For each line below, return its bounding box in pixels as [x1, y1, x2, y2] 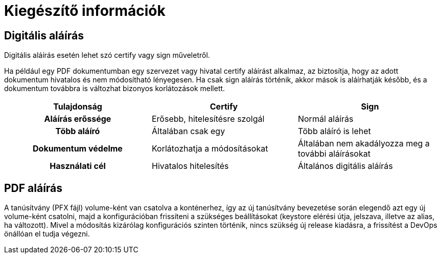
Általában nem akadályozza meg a [297, 138, 430, 149]
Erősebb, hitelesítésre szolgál [151, 114, 265, 124]
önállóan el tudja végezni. [4, 229, 90, 239]
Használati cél [50, 161, 106, 171]
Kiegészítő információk [4, 2, 166, 19]
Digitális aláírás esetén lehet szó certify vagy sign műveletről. [4, 51, 210, 60]
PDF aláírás [4, 181, 63, 195]
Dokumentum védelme [33, 143, 123, 154]
